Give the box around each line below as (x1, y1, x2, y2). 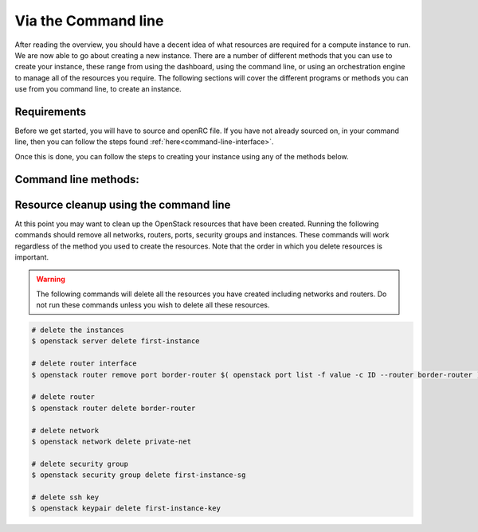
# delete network (31, 426, 100, 435)
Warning (36, 275, 65, 284)
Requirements (14, 104, 87, 119)
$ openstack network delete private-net (31, 436, 191, 446)
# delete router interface (31, 359, 137, 368)
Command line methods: (14, 172, 139, 186)
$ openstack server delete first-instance (31, 337, 200, 346)
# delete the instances (31, 326, 125, 334)
